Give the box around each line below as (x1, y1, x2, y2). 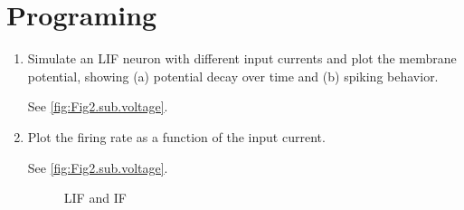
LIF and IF (63, 188, 127, 207)
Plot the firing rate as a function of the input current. (27, 127, 326, 146)
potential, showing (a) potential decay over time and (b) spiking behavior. (27, 66, 439, 85)
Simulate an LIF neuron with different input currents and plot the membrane (27, 49, 457, 68)
